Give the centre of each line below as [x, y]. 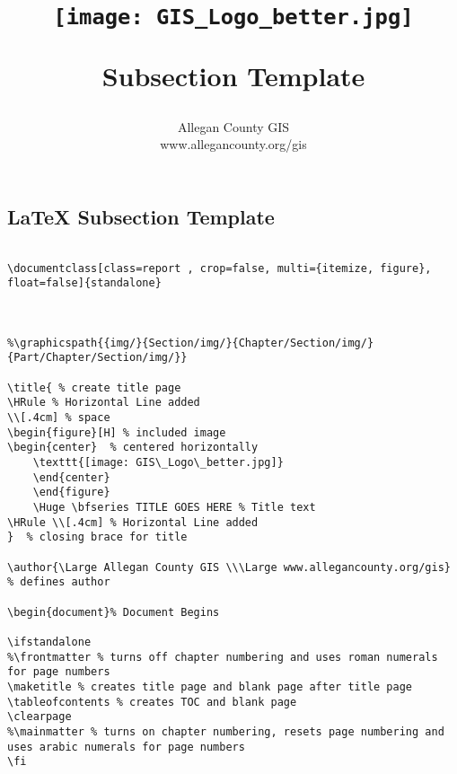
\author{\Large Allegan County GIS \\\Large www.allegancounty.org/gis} [229, 567]
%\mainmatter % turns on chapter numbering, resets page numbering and [226, 731]
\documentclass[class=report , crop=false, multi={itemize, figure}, [220, 268]
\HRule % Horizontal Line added [104, 403]
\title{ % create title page [94, 387]
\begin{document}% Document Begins [114, 612]
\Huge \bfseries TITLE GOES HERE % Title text [174, 508]
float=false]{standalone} [84, 283]
